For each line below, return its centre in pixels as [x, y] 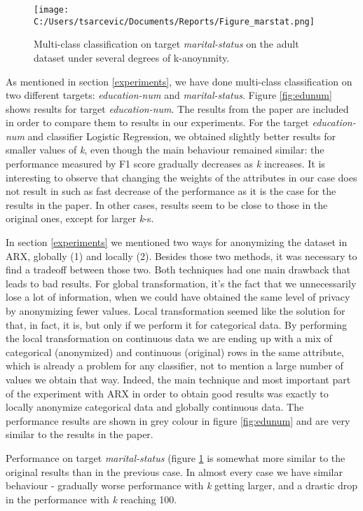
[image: [52, 10]
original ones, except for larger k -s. [80, 218]
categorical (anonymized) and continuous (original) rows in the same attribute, [175, 352]
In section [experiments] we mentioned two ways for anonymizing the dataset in [177, 242]
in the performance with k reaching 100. [91, 499]
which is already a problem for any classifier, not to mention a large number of [174, 366]
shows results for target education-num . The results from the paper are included [177, 108]
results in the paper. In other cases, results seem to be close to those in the [167, 204]
